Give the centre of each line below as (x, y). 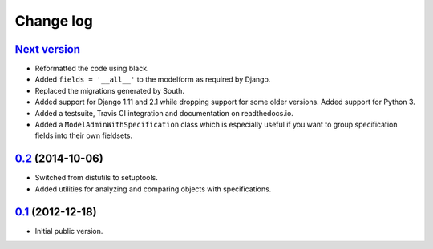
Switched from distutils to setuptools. (96, 178)
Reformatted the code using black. (92, 69)
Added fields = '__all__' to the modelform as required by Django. (153, 79)
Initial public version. (69, 231)
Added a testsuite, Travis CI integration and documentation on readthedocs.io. (164, 113)
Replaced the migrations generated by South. (109, 90)
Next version (47, 49)
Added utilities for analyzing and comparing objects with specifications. (153, 189)
